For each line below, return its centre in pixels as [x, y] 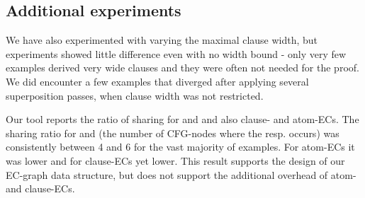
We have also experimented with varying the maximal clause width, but [162, 40]
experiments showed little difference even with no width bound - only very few [176, 53]
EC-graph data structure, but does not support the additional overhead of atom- [181, 174]
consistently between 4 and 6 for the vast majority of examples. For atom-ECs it [180, 147]
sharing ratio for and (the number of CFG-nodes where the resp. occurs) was [173, 133]
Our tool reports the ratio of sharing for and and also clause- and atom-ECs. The [182, 119]
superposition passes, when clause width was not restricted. [135, 95]
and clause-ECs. [40, 188]
